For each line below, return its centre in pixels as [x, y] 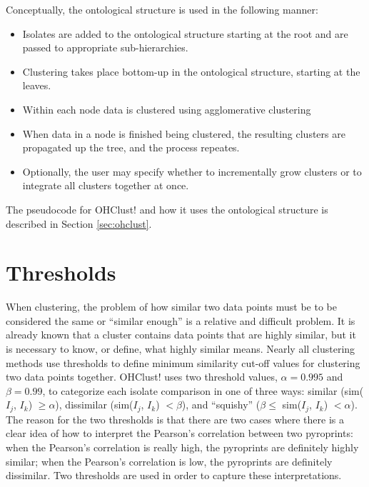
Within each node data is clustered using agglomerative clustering [167, 109]
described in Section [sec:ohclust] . [79, 223]
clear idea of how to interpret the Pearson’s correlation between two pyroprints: [180, 433]
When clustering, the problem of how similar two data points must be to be [171, 307]
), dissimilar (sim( [94, 405]
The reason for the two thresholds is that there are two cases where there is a [175, 419]
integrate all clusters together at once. [106, 185]
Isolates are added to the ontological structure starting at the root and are [185, 33]
